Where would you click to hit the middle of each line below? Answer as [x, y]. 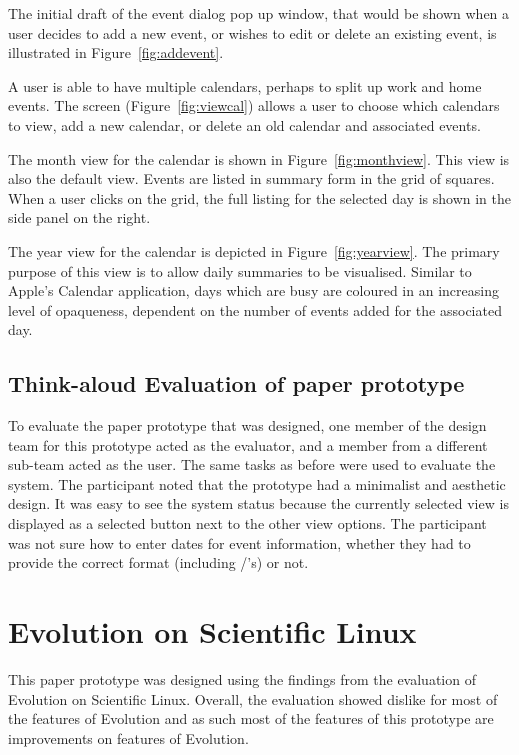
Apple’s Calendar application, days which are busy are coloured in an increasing [253, 290]
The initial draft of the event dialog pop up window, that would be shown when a [259, 13]
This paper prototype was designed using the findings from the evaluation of [242, 678]
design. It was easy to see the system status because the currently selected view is [258, 503]
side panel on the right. [79, 217]
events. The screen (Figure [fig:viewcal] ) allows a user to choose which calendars [254, 105]
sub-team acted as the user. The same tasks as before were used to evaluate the [252, 464]
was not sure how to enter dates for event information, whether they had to [239, 542]
